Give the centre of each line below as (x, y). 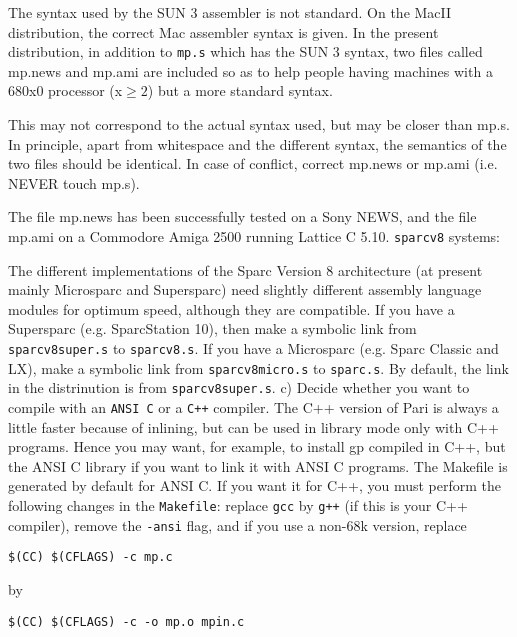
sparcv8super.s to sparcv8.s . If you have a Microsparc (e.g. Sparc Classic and (253, 348)
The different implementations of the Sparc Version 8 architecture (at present (245, 269)
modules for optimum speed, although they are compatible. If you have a (231, 308)
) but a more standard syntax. (240, 90)
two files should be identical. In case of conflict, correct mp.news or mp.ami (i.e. (253, 163)
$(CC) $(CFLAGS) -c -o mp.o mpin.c (126, 621)
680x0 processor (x (65, 90)
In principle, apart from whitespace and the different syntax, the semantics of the (257, 143)
